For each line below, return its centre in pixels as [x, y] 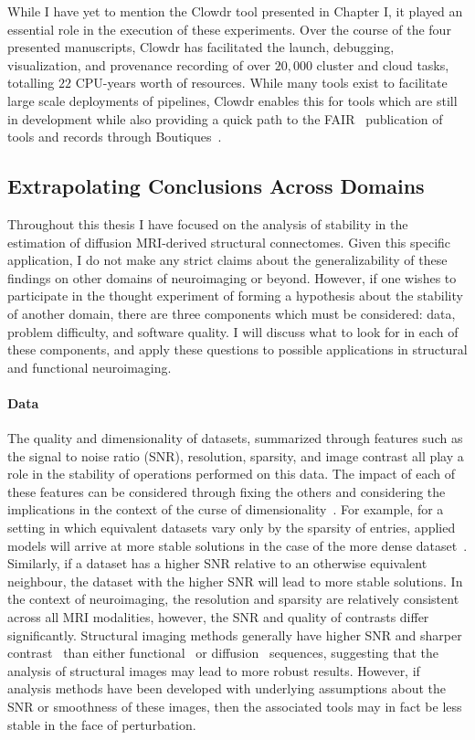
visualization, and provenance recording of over [139, 64]
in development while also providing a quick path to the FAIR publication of [225, 118]
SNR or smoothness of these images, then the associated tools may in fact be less [235, 706]
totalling [31, 83]
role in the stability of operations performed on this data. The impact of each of [232, 474]
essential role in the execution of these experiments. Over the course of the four [229, 29]
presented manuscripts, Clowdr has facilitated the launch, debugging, [201, 47]
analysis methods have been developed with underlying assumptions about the [227, 688]
